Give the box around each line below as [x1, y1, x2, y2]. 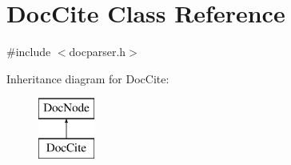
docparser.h [69, 43, 126, 60]
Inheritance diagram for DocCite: [6, 70, 169, 87]
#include [6, 43, 51, 60]
